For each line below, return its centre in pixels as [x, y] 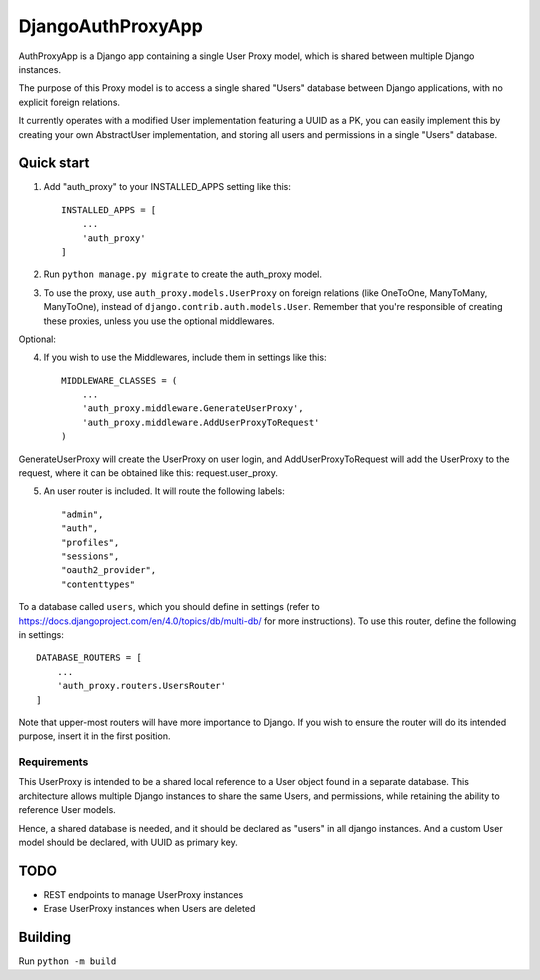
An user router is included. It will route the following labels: [164, 491]
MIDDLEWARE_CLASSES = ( [119, 380]
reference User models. [67, 810]
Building [45, 937]
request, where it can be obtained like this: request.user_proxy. [148, 473]
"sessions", [90, 556]
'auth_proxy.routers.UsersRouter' [141, 686]
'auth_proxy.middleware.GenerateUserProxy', [192, 408]
